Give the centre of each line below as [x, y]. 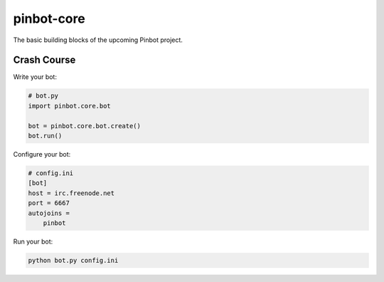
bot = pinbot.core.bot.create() [85, 126]
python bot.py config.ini [73, 260]
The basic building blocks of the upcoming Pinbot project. [98, 40]
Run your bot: [33, 241]
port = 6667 [49, 203]
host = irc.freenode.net [71, 193]
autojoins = [49, 213]
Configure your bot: [42, 154]
